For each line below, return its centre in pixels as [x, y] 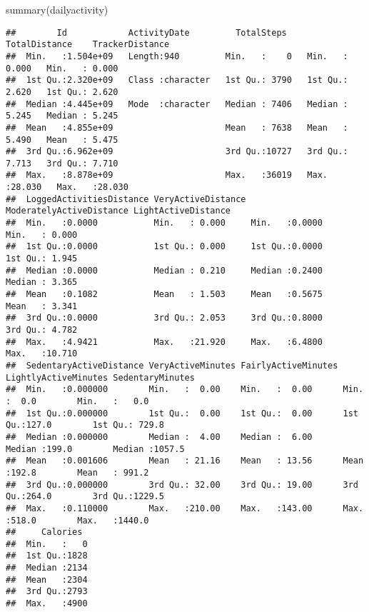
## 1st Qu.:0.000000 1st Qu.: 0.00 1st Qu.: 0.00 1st [182, 413]
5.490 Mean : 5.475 [62, 140]
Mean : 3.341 [42, 306]
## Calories [44, 532]
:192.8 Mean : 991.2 [77, 472]
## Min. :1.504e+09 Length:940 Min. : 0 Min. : [177, 56]
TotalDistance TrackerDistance [88, 45]
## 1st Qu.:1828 [47, 556]
